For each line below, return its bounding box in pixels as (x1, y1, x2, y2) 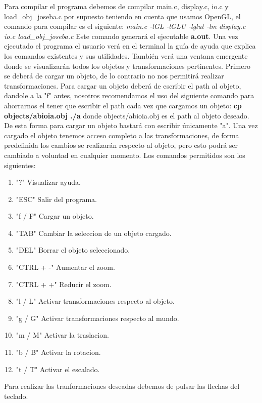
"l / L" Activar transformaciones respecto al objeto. (16, 296, 175, 306)
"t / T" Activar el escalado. (16, 364, 100, 374)
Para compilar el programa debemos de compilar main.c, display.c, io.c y (4, 1, 229, 11)
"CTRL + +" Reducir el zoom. (16, 278, 112, 289)
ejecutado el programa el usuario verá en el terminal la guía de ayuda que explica (4, 41, 256, 51)
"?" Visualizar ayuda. (16, 177, 81, 187)
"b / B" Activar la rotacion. (16, 347, 101, 357)
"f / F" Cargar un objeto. (16, 211, 94, 221)
